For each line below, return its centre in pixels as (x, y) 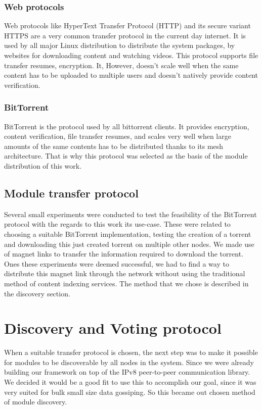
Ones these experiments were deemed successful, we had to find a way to (117, 263)
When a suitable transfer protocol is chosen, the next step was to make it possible (131, 352)
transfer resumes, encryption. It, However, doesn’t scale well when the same (121, 65)
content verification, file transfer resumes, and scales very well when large (118, 136)
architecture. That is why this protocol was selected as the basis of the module (126, 156)
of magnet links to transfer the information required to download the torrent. (124, 254)
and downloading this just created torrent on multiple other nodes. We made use (129, 244)
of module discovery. (36, 402)
